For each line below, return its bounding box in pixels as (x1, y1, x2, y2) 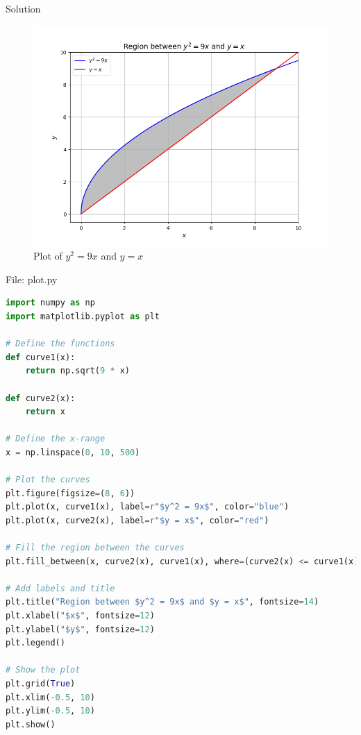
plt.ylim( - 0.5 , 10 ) (6, 706, 95, 716)
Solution (6, 1, 41, 15)
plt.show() (6, 719, 56, 729)
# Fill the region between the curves (6, 543, 185, 553)
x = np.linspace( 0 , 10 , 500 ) (6, 447, 140, 457)
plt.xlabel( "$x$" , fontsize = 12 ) (6, 611, 155, 621)
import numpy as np (6, 298, 95, 308)
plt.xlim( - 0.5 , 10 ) (6, 692, 95, 702)
